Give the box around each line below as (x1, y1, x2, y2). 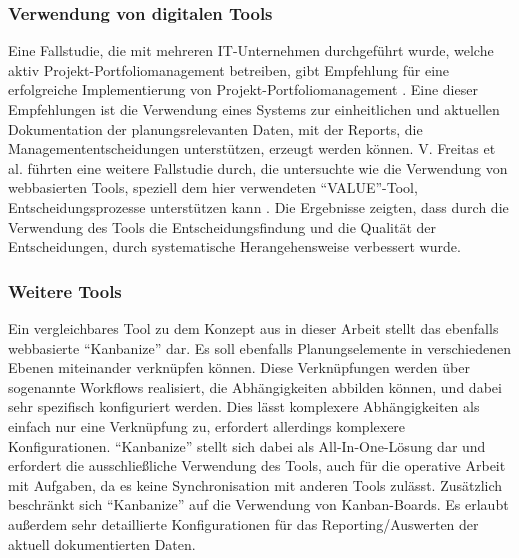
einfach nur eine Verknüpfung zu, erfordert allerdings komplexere (8, 415, 406, 436)
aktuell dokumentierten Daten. (8, 533, 196, 554)
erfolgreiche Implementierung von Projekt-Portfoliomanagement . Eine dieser (8, 79, 478, 100)
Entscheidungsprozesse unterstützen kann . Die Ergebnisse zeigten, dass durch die (8, 196, 509, 217)
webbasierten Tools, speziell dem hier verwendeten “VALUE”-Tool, (8, 177, 418, 198)
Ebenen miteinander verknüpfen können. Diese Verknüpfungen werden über (8, 357, 470, 378)
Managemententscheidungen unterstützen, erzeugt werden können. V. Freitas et (8, 138, 496, 159)
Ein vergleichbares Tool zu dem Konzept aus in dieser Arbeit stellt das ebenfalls (8, 317, 499, 338)
